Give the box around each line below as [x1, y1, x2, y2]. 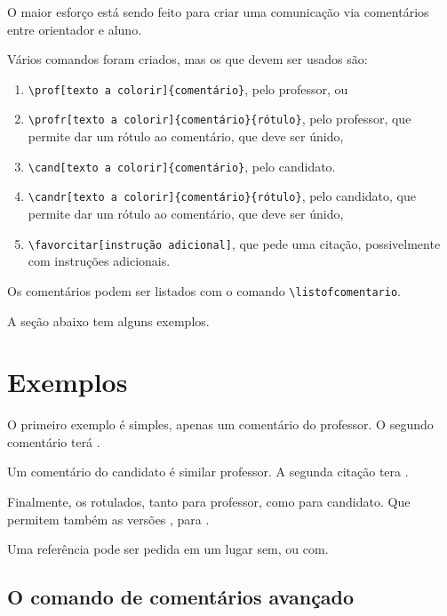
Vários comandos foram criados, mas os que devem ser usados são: [7, 50, 368, 68]
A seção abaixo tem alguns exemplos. [7, 311, 210, 330]
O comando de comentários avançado [7, 583, 355, 611]
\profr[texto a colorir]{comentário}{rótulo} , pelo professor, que [28, 109, 411, 128]
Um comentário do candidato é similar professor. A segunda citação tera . [7, 462, 409, 481]
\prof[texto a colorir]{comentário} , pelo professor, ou [28, 79, 348, 98]
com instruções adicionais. [28, 252, 171, 270]
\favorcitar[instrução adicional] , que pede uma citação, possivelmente [28, 234, 441, 252]
